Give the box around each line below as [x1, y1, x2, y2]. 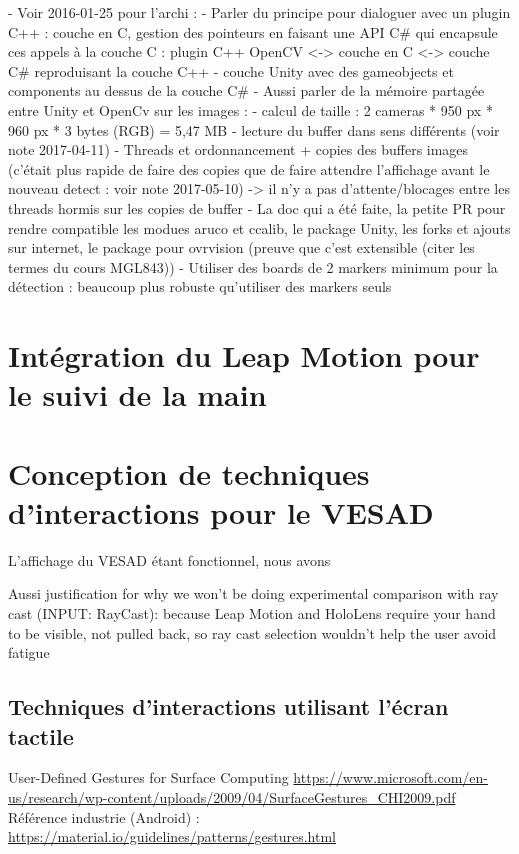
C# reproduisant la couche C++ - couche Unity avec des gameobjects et [8, 60, 454, 81]
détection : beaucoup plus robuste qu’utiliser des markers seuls [8, 276, 392, 297]
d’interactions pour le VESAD [8, 491, 434, 532]
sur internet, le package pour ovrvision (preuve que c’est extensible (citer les [8, 237, 475, 258]
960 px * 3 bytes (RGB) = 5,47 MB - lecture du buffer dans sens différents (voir [8, 119, 500, 140]
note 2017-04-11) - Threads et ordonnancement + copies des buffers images [8, 139, 469, 160]
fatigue [8, 642, 50, 663]
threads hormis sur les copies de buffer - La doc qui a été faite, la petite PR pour [8, 197, 506, 218]
